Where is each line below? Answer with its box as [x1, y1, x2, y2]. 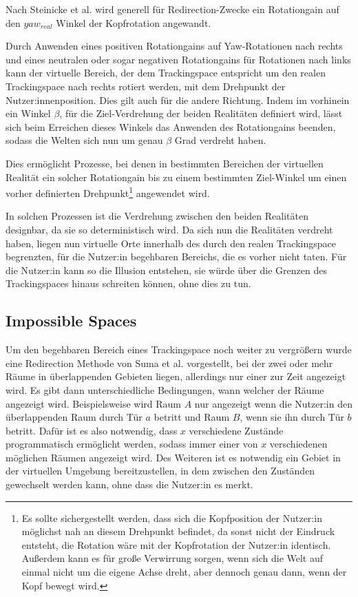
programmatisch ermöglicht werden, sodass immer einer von [6, 437, 258, 451]
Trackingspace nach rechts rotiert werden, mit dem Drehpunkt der [6, 78, 286, 93]
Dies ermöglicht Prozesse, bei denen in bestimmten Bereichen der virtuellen [6, 156, 324, 170]
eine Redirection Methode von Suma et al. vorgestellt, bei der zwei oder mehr [6, 355, 333, 370]
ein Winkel [6, 106, 51, 121]
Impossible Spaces [6, 310, 137, 331]
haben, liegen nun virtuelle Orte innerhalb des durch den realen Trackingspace [6, 235, 336, 250]
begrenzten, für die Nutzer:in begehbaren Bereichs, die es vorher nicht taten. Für [6, 249, 347, 264]
